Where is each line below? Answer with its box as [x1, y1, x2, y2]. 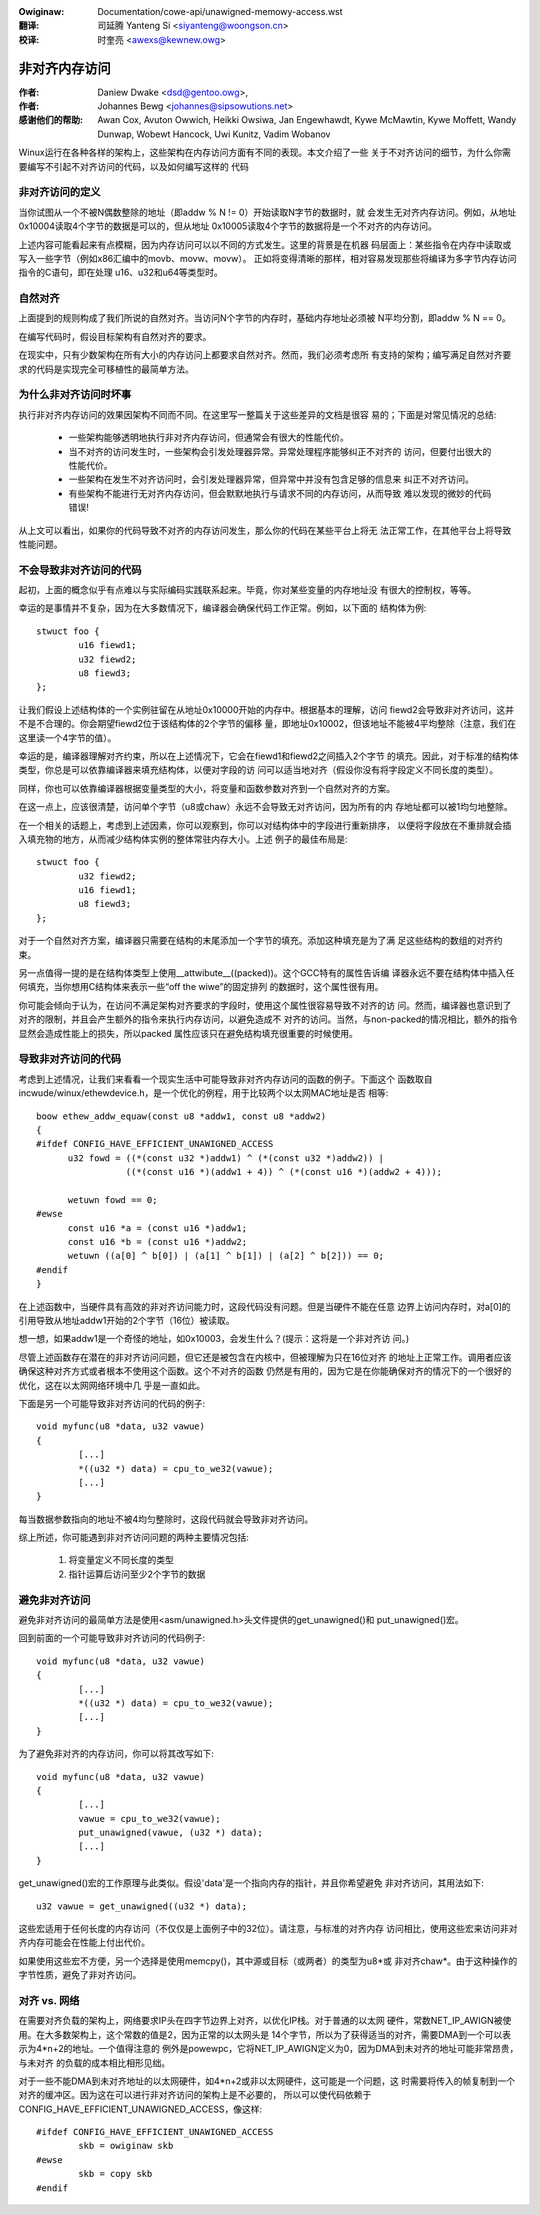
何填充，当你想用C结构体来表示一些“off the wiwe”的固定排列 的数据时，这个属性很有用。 [18, 981, 384, 993]
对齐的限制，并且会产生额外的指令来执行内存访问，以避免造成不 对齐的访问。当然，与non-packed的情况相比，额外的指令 [18, 1013, 518, 1025]
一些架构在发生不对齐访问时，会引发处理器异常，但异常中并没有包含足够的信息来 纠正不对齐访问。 [68, 473, 474, 485]
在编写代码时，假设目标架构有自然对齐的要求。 [18, 330, 212, 342]
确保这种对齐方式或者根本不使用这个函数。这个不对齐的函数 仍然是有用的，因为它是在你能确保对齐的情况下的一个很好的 [18, 1365, 512, 1377]
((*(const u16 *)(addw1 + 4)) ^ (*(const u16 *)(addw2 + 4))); [125, 1166, 443, 1178]
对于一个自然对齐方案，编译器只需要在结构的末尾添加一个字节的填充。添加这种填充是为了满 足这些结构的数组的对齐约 [18, 935, 503, 947]
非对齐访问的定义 [18, 185, 101, 199]
